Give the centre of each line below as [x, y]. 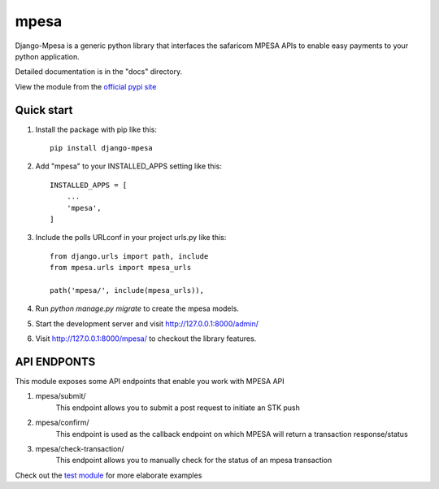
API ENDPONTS [55, 362]
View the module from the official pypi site [86, 86]
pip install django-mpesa [102, 148]
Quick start [44, 110]
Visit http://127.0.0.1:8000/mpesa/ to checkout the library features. [146, 338]
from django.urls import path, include [129, 256]
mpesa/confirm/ [62, 422]
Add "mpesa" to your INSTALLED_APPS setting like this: [129, 166]
